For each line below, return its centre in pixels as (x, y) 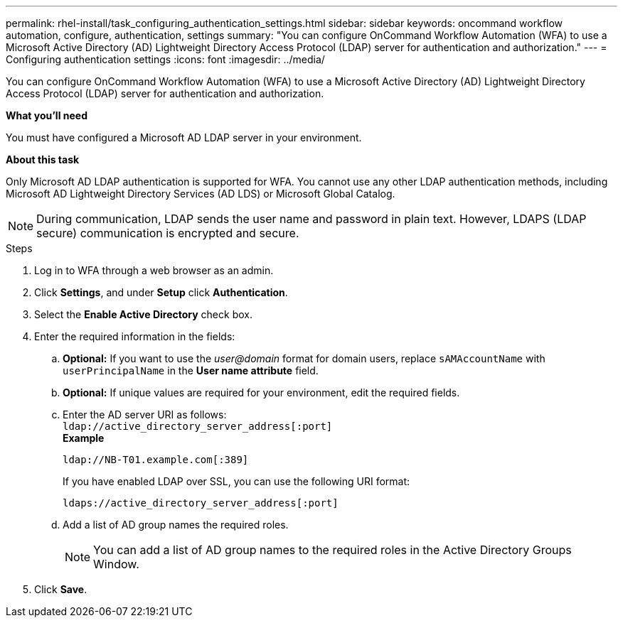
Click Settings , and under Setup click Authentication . (161, 292)
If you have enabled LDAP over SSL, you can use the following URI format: (236, 481)
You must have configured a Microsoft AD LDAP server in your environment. (184, 137)
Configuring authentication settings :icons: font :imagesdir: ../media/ (165, 59)
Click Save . (61, 589)
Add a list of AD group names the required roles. (176, 525)
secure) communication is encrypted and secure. (168, 233)
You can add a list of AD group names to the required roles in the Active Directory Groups (332, 550)
